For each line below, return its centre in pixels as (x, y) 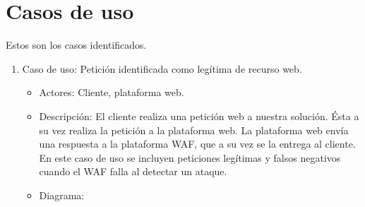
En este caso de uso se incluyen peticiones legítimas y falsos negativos (190, 157)
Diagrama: (62, 195)
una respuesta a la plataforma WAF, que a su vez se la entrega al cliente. (197, 144)
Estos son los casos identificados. (76, 45)
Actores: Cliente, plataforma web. (112, 92)
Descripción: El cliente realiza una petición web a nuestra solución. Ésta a (199, 116)
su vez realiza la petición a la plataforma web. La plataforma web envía (194, 130)
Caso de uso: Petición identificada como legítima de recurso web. (162, 68)
